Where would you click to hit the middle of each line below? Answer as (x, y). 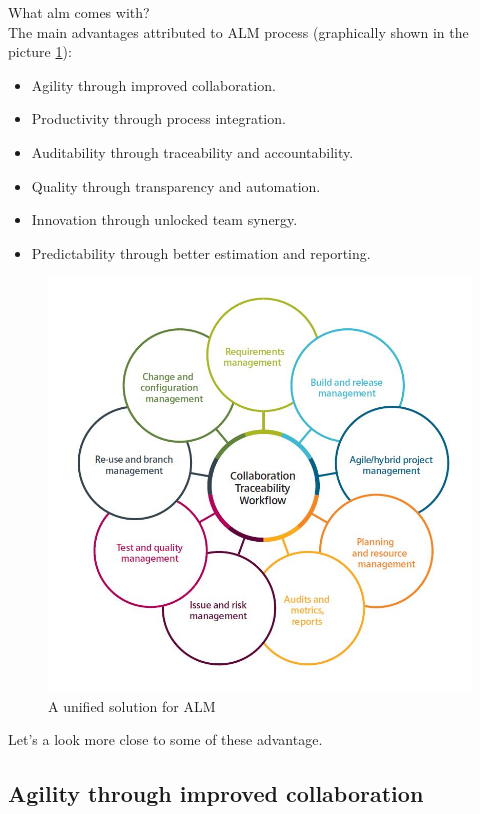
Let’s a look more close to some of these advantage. (165, 739)
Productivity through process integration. (158, 118)
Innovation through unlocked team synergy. (164, 219)
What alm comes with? (79, 12)
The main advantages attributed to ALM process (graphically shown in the (238, 31)
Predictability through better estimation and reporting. (201, 252)
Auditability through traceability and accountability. (192, 151)
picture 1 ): (40, 51)
